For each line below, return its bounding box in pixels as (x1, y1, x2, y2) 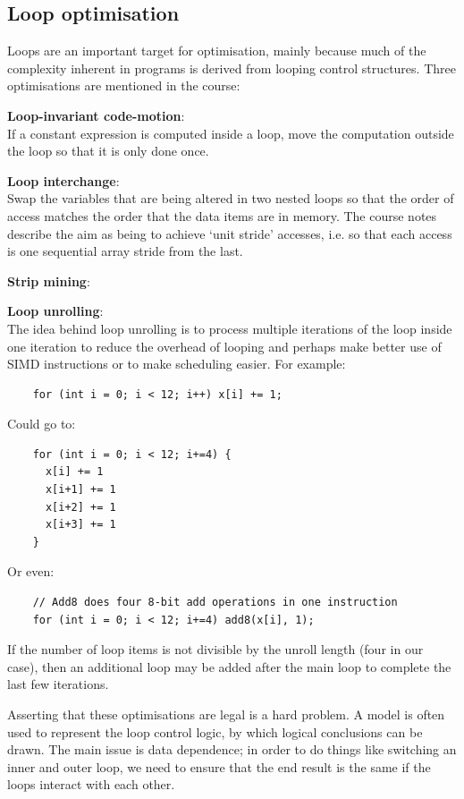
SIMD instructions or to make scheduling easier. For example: (7, 354, 346, 373)
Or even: (7, 562, 55, 581)
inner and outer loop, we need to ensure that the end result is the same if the (7, 757, 431, 776)
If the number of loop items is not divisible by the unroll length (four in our (7, 640, 424, 659)
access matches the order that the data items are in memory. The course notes (7, 206, 437, 225)
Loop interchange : (7, 171, 120, 190)
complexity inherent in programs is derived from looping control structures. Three (7, 58, 456, 77)
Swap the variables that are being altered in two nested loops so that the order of (7, 189, 454, 208)
